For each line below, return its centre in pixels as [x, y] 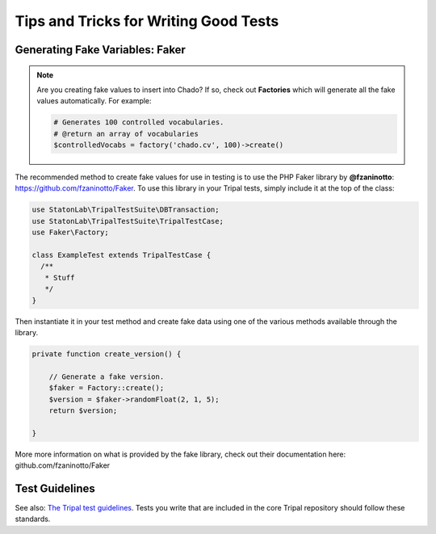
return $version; [83, 410]
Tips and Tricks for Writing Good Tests [147, 21]
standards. [33, 519]
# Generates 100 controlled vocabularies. [139, 122]
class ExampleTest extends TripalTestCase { [122, 255]
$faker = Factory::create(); [107, 388]
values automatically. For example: [94, 101]
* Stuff [60, 278]
